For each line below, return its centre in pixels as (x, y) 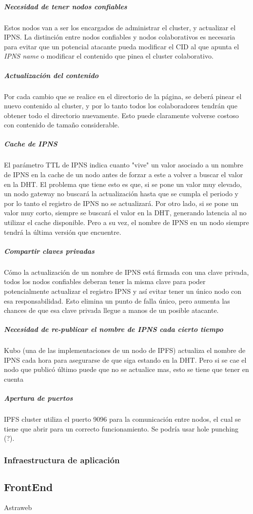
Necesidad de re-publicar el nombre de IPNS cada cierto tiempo (114, 329)
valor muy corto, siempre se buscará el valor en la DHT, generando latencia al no (125, 213)
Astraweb (18, 507)
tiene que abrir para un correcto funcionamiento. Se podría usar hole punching (121, 428)
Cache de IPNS (31, 144)
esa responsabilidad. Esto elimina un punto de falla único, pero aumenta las (117, 300)
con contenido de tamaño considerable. (62, 125)
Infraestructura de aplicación (62, 460)
